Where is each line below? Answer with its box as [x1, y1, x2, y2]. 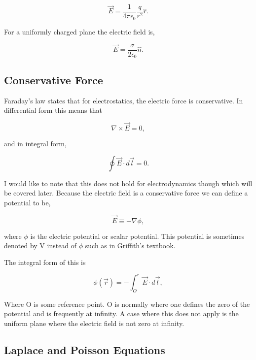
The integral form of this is [4, 257, 86, 267]
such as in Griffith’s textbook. [85, 240, 176, 251]
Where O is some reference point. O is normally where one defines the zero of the [4, 298, 250, 309]
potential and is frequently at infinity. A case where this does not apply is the [4, 308, 239, 319]
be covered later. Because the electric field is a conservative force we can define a [4, 188, 248, 198]
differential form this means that [4, 105, 102, 115]
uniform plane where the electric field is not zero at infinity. [4, 318, 184, 328]
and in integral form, [4, 138, 67, 148]
